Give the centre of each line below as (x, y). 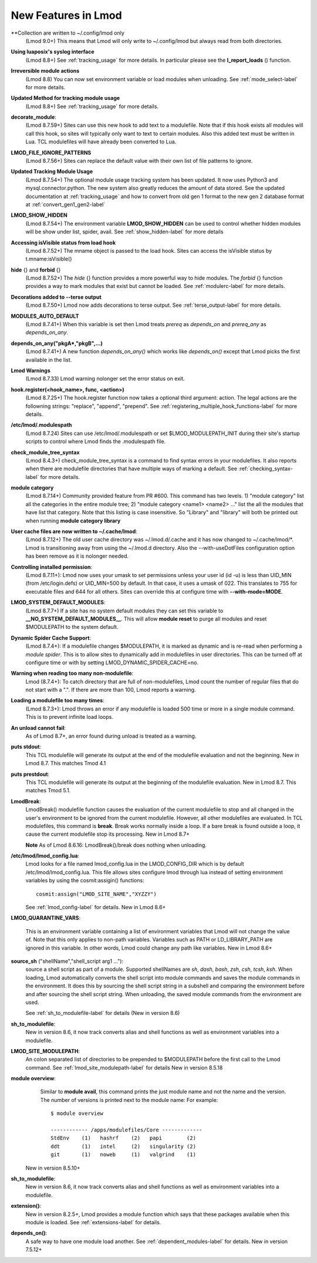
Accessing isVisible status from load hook (63, 242)
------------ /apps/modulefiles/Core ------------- (127, 1130)
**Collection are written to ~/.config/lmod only (68, 33)
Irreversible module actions (45, 71)
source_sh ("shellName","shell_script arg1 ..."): (67, 961)
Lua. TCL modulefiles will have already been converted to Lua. (101, 142)
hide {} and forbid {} (36, 270)
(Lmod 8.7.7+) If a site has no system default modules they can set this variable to (124, 611)
